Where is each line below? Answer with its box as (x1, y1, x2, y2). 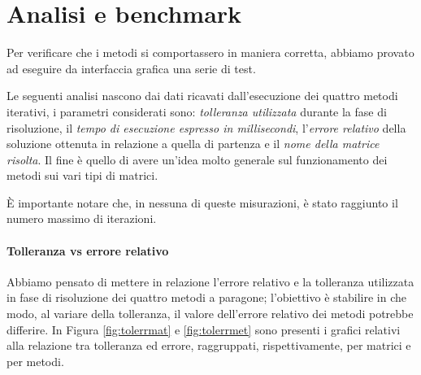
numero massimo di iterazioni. (7, 210, 157, 227)
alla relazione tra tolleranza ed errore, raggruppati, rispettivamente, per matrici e (7, 337, 411, 354)
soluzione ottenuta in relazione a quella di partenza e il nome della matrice (7, 135, 380, 152)
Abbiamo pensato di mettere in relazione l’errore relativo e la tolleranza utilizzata (7, 273, 414, 290)
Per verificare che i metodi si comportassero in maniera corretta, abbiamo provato (7, 44, 414, 61)
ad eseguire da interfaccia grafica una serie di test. (7, 59, 256, 76)
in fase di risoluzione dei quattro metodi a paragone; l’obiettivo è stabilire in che (7, 289, 406, 306)
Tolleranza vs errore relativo (7, 242, 169, 259)
